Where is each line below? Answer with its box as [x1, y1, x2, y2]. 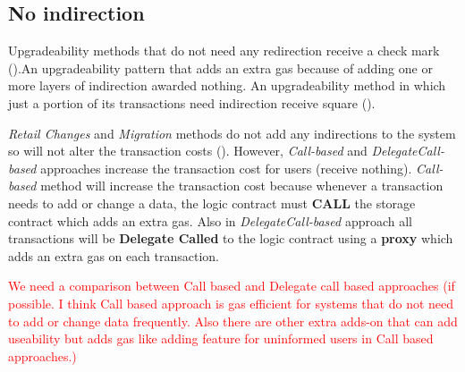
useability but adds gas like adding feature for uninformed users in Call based [8, 329, 434, 348]
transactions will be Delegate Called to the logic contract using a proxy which [8, 229, 453, 248]
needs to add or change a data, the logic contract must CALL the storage [8, 193, 416, 212]
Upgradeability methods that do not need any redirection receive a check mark [8, 41, 440, 60]
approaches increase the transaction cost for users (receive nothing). [40, 158, 412, 177]
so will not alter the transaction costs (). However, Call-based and [8, 141, 368, 160]
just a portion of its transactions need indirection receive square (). [8, 93, 376, 112]
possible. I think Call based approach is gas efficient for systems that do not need [8, 293, 454, 312]
